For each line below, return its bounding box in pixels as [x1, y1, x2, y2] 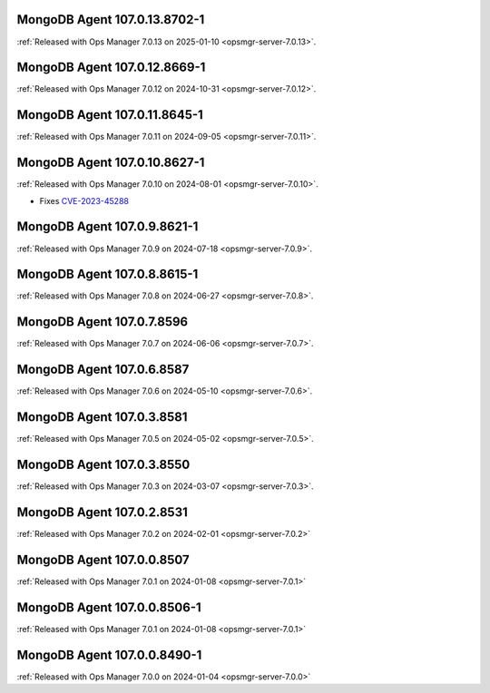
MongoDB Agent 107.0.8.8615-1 [16, 267, 199, 282]
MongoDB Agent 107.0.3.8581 [16, 409, 188, 425]
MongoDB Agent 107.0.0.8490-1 [16, 647, 202, 662]
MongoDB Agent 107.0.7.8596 [16, 314, 189, 330]
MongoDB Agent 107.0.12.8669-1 [16, 60, 206, 75]
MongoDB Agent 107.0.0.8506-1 [16, 600, 201, 615]
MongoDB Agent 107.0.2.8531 [16, 504, 188, 520]
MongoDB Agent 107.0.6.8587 [16, 362, 190, 377]
